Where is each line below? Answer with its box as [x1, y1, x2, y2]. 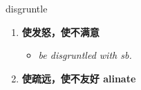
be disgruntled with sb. [38, 48, 132, 62]
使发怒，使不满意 [21, 24, 100, 39]
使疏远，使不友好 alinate [21, 71, 136, 85]
